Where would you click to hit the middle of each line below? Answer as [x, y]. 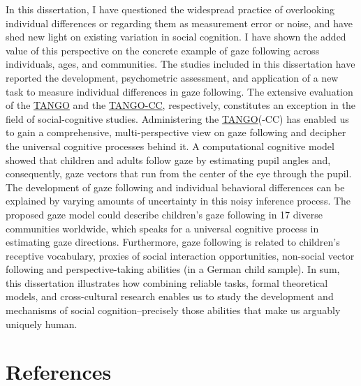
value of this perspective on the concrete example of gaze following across [163, 50]
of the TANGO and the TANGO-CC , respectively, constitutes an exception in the [180, 105]
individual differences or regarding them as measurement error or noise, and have [179, 23]
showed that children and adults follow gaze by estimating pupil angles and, [168, 159]
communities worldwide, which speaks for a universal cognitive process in [162, 228]
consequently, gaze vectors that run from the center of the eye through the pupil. [179, 173]
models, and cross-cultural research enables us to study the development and [170, 296]
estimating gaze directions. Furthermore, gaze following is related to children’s [173, 242]
